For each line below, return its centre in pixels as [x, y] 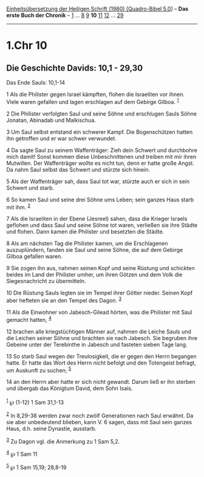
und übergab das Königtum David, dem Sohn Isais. [70, 388]
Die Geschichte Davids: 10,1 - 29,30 [75, 68]
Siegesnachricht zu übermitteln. [46, 281]
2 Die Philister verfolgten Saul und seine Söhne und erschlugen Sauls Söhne [102, 113]
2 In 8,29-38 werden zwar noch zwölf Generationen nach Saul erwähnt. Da [100, 415]
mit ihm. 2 [19, 206]
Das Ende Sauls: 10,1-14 [36, 82]
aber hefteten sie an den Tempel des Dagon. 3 [64, 300]
